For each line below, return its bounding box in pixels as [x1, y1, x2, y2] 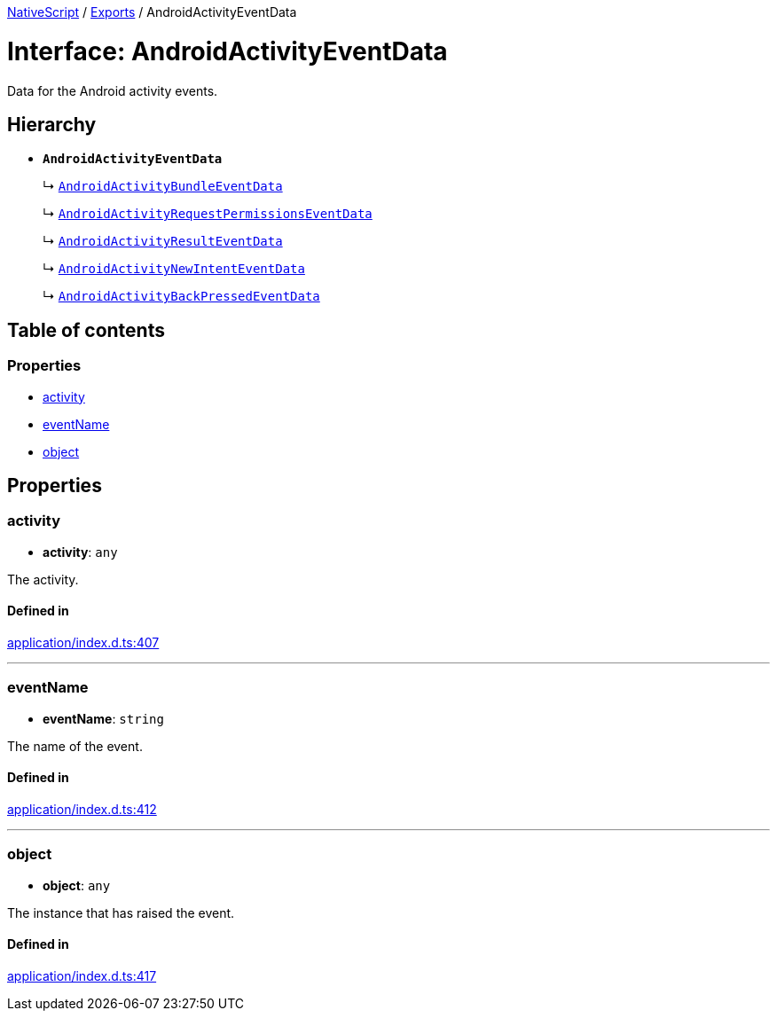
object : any [43, 877, 111, 893]
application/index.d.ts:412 [7, 801, 157, 817]
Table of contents [7, 318, 165, 341]
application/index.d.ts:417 [7, 967, 157, 983]
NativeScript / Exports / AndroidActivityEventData [7, 4, 297, 20]
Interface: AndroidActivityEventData [7, 35, 448, 67]
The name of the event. [7, 738, 143, 754]
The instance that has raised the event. [7, 904, 235, 920]
